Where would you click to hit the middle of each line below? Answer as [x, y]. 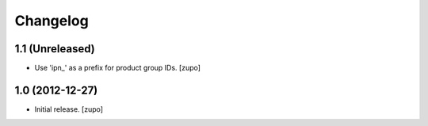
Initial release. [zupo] [69, 109]
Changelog [52, 21]
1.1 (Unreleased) [55, 49]
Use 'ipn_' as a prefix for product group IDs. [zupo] [118, 68]
